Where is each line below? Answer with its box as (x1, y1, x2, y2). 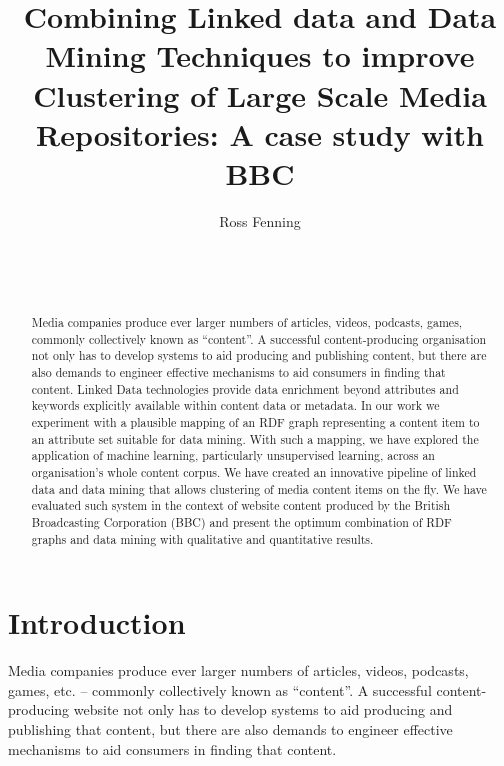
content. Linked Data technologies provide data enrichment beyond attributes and (31, 380, 459, 397)
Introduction (8, 602, 186, 643)
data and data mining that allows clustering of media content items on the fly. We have (31, 480, 487, 497)
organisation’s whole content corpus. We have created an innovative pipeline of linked (31, 463, 477, 480)
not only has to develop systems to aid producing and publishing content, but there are (31, 347, 487, 364)
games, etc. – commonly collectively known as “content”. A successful (8, 679, 432, 700)
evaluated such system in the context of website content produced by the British (31, 497, 451, 514)
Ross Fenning (219, 210, 301, 231)
